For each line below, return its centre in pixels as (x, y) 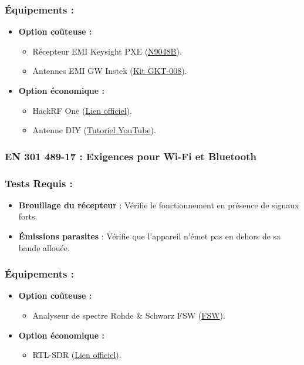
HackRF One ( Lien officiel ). (82, 110)
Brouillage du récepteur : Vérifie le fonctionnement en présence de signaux (159, 205)
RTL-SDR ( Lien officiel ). (77, 355)
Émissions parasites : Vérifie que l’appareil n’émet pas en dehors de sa (150, 236)
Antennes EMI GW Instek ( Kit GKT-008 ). (110, 71)
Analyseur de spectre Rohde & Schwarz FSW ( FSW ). (129, 315)
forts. (28, 216)
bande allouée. (44, 247)
